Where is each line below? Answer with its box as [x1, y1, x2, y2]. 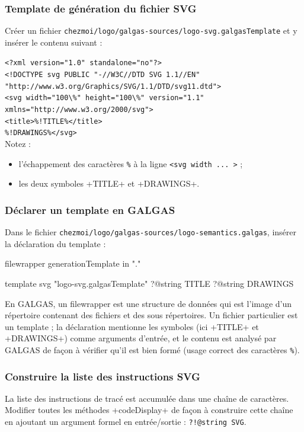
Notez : [5, 137, 31, 150]
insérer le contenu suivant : [5, 36, 103, 48]
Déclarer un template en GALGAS [5, 202, 175, 217]
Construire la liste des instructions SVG [5, 369, 200, 383]
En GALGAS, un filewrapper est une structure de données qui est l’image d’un [5, 297, 292, 309]
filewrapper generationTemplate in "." [5, 257, 141, 270]
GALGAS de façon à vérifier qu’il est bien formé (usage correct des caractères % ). [5, 343, 300, 356]
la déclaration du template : [5, 237, 106, 249]
